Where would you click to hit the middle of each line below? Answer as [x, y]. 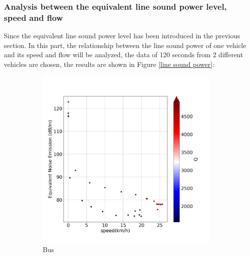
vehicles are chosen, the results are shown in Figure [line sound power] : [109, 64]
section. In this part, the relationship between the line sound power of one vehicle [125, 45]
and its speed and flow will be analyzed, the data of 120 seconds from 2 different [124, 55]
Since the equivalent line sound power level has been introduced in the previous [122, 36]
